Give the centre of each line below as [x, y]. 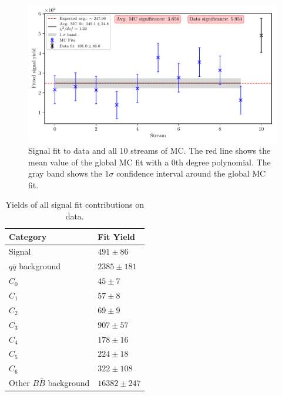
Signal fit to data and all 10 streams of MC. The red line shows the [150, 150]
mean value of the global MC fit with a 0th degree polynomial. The [150, 162]
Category [28, 236]
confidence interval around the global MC [191, 173]
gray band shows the [65, 173]
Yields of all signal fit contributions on [75, 204]
